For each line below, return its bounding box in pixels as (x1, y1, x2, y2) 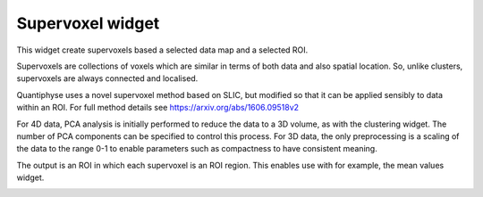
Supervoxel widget (16, 13, 160, 33)
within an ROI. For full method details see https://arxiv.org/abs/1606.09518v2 (16, 103, 300, 113)
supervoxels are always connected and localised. (16, 73, 199, 84)
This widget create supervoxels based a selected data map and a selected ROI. (16, 45, 309, 55)
